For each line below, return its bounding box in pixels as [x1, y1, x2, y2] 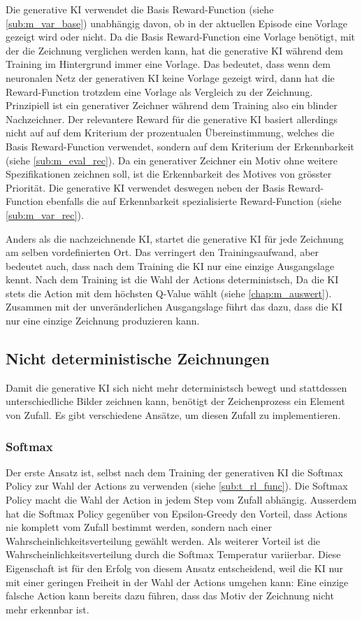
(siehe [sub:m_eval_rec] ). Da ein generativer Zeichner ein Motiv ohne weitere [6, 152, 338, 167]
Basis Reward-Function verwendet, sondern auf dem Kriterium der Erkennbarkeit [6, 138, 354, 153]
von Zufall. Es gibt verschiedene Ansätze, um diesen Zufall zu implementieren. [6, 408, 341, 422]
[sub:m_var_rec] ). [6, 207, 84, 222]
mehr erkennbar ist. [6, 602, 89, 616]
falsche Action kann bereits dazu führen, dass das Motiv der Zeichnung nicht [6, 588, 334, 603]
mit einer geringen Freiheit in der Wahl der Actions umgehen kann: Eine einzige [6, 574, 349, 589]
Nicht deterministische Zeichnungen [6, 348, 270, 369]
